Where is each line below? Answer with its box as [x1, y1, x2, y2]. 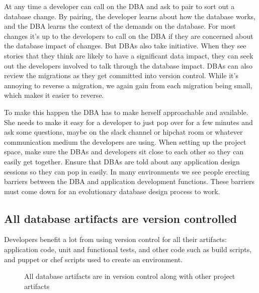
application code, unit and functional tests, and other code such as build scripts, [4, 244, 252, 255]
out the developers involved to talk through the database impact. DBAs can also [4, 60, 252, 71]
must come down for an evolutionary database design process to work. [4, 186, 220, 196]
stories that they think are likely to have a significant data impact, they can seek [4, 50, 253, 61]
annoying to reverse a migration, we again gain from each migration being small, [4, 80, 252, 90]
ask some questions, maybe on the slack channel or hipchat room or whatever [4, 127, 243, 137]
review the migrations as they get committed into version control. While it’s [4, 70, 238, 81]
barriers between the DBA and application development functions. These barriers [4, 176, 254, 187]
